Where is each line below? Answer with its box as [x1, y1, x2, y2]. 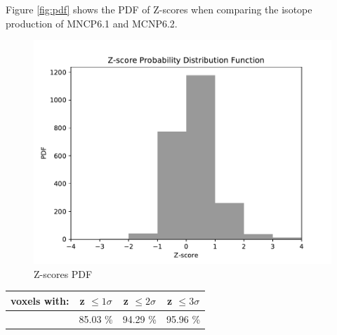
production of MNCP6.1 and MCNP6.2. [6, 15, 178, 30]
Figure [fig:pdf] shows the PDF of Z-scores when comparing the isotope [6, 2, 312, 16]
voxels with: [11, 293, 70, 308]
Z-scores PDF [34, 266, 93, 281]
